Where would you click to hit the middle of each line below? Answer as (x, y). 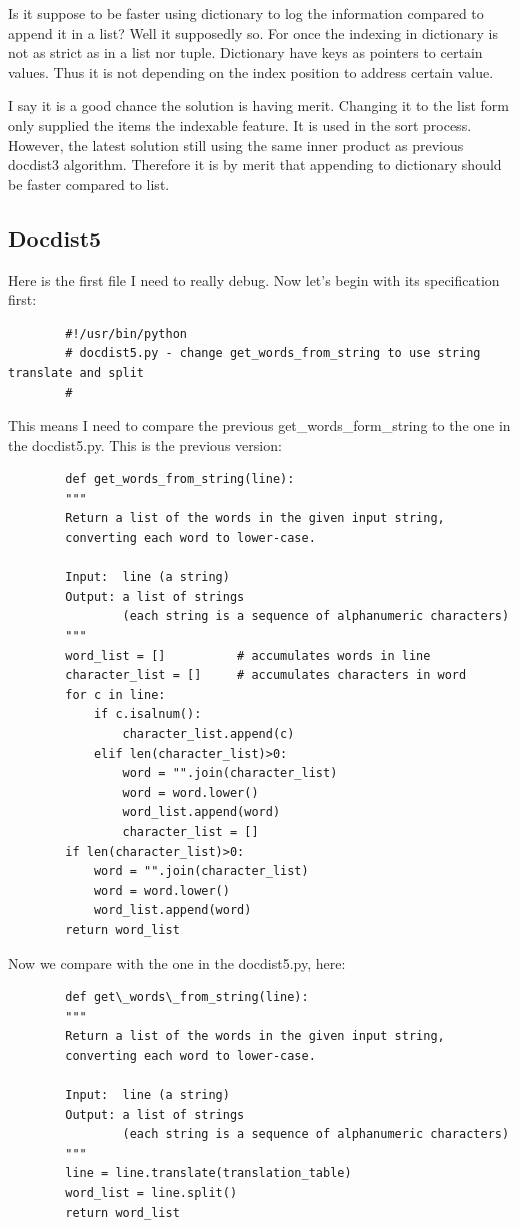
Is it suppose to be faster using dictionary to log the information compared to (246, 13)
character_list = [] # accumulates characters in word (266, 675)
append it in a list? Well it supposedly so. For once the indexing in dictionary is (253, 32)
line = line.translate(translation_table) (208, 1173)
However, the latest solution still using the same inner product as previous (236, 144)
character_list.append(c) (208, 734)
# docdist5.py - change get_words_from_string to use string (273, 353)
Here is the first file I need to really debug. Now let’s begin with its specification (254, 279)
